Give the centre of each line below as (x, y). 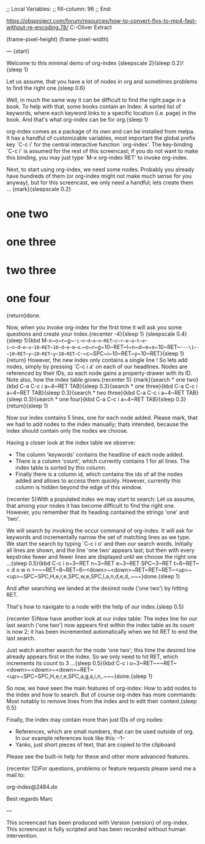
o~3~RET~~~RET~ (153, 663)
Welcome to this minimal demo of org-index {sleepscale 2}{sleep (88, 63)
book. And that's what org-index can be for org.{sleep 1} (77, 120)
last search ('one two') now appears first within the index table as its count (100, 625)
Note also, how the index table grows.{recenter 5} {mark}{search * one (96, 379)
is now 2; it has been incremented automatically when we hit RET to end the (102, 631)
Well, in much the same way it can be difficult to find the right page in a (96, 100)
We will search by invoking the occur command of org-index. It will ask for (100, 530)
